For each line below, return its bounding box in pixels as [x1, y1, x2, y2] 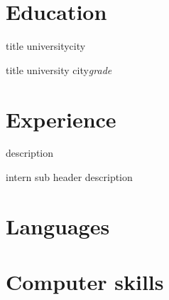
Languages [6, 211, 110, 240]
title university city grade [6, 62, 112, 77]
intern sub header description [6, 170, 133, 185]
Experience [6, 104, 116, 133]
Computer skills [6, 267, 164, 296]
